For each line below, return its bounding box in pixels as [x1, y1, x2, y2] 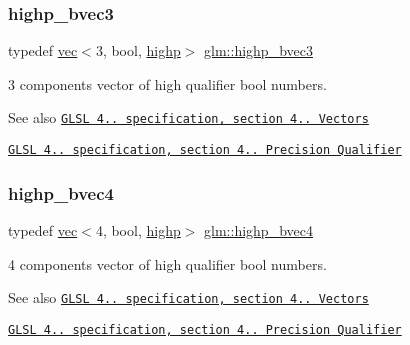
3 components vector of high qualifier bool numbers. [8, 73, 327, 94]
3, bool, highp [95, 40, 181, 61]
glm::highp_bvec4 [204, 219, 313, 240]
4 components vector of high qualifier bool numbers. [8, 253, 327, 274]
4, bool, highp [95, 219, 181, 240]
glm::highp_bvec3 [204, 40, 313, 61]
